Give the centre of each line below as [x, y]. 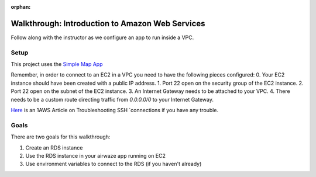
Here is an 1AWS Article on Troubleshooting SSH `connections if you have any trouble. [115, 110]
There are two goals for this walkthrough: [61, 137]
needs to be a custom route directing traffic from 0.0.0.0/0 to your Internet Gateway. [112, 99]
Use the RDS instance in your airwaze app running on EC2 [96, 155]
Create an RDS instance [54, 147]
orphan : [21, 7]
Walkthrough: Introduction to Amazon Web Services [108, 23]
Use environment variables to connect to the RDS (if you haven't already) [114, 164]
